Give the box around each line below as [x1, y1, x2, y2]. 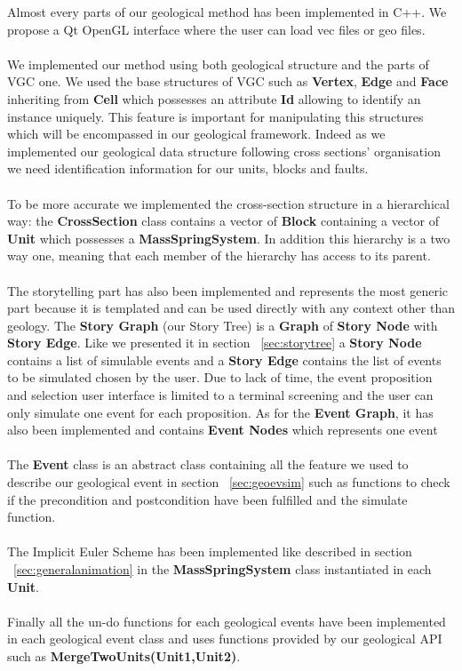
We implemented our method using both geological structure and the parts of [7, 54, 429, 73]
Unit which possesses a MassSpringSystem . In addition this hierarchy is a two [7, 228, 450, 247]
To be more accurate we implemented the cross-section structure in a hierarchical [7, 194, 450, 212]
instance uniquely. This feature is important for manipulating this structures [7, 107, 424, 125]
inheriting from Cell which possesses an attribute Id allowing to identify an [7, 89, 421, 108]
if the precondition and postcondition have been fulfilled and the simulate [7, 490, 408, 508]
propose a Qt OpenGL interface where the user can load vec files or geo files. [7, 20, 426, 38]
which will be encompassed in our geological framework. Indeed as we [7, 124, 386, 143]
